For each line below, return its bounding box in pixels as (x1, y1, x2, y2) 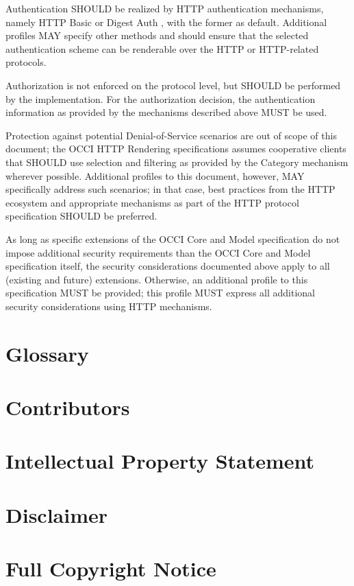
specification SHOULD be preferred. (5, 209, 157, 223)
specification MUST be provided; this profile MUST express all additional (5, 285, 315, 300)
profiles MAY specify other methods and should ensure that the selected (5, 28, 309, 43)
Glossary (5, 339, 89, 367)
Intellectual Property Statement (5, 447, 315, 475)
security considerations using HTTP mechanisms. (5, 298, 212, 313)
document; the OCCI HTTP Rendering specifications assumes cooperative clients (5, 141, 346, 156)
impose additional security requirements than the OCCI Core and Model (5, 245, 311, 259)
